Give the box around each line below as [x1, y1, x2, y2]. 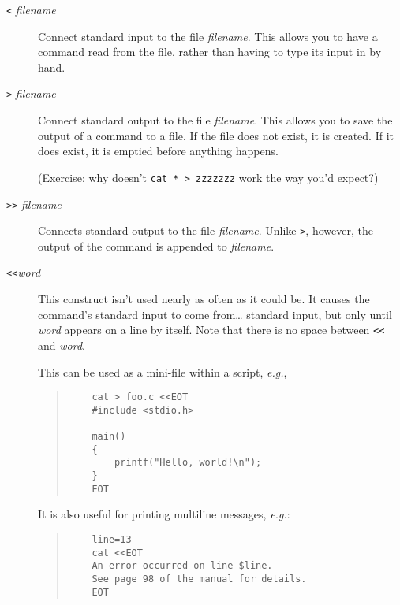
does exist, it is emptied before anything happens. [38, 143, 279, 159]
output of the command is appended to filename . [38, 237, 275, 254]
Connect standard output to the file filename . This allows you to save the [38, 112, 393, 128]
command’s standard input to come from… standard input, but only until [38, 306, 392, 322]
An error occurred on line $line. [92, 560, 273, 572]
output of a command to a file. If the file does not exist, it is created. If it [38, 127, 394, 143]
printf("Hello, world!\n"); [114, 457, 262, 469]
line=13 [92, 533, 132, 545]
